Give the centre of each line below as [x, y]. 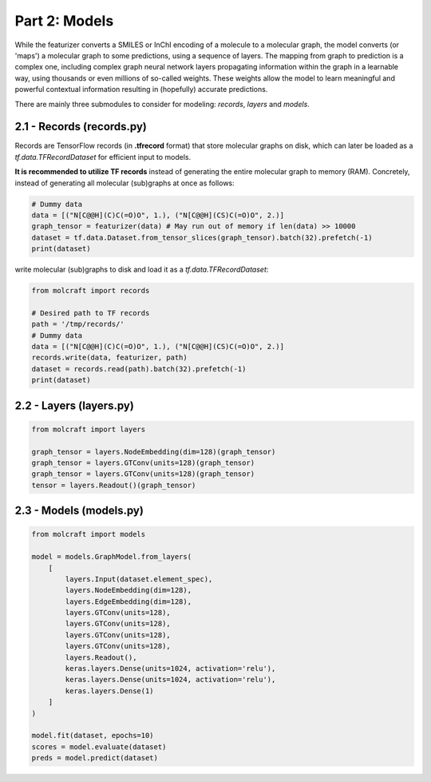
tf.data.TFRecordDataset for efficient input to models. [103, 157]
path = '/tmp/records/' [78, 324]
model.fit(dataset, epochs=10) [93, 736]
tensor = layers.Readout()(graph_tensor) [114, 485]
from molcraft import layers [89, 429]
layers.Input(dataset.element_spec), [139, 579]
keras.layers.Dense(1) [110, 691]
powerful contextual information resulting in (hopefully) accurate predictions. [141, 89]
